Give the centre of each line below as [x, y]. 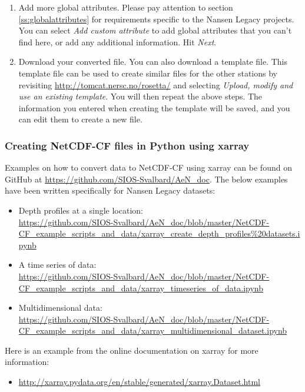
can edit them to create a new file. [80, 119]
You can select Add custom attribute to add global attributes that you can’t [155, 30]
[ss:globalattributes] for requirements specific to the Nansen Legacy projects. [156, 19]
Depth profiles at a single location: [81, 210]
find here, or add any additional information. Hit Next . [117, 41]
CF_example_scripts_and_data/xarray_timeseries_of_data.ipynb [141, 288]
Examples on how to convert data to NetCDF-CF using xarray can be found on [148, 167]
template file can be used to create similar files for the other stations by [148, 73]
